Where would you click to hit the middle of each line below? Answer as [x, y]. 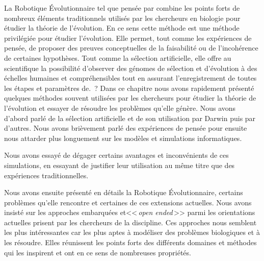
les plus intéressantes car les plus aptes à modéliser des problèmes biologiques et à [132, 232]
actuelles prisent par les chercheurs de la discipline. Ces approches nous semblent [130, 222]
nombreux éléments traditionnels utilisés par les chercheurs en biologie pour [122, 18]
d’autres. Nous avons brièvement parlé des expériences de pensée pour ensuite [126, 128]
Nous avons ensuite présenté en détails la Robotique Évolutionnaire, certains [124, 192]
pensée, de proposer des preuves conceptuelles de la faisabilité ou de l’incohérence [131, 48]
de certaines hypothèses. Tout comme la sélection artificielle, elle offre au [118, 57]
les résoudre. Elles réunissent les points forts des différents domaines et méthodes [130, 242]
